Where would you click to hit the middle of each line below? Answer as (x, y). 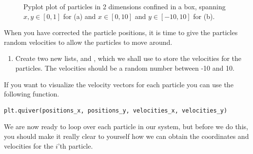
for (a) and (79, 16)
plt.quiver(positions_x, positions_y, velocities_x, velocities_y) (116, 110)
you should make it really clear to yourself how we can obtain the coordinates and (126, 136)
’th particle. (75, 145)
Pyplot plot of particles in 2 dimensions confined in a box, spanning (125, 6)
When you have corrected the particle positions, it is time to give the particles (121, 32)
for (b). (204, 16)
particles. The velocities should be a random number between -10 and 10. (125, 67)
